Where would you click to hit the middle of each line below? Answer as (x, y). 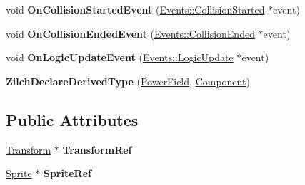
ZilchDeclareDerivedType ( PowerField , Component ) (128, 81)
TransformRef (97, 149)
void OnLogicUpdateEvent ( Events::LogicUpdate (120, 57)
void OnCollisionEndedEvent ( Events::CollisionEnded (130, 33)
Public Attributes (72, 119)
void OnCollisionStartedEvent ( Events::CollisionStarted (135, 9)
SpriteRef (67, 173)
